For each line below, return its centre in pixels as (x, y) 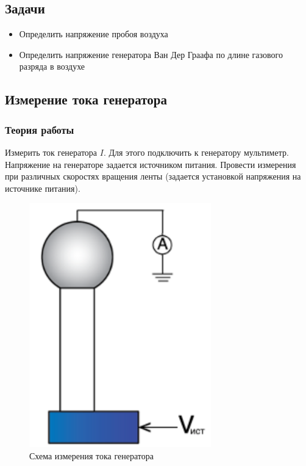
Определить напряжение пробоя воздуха (94, 34)
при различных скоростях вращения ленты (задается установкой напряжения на (153, 176)
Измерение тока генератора (86, 99)
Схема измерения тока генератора (91, 455)
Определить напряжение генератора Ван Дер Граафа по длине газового (151, 54)
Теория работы (40, 129)
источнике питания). (43, 188)
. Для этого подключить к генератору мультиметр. (196, 152)
